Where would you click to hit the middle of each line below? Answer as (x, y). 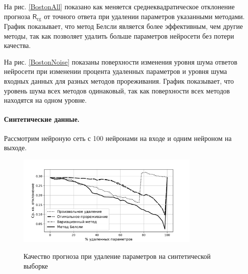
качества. (17, 45)
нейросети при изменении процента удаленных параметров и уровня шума (115, 71)
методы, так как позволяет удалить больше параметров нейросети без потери (119, 35)
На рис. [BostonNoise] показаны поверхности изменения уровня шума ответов (121, 61)
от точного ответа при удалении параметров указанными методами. (144, 16)
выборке (36, 265)
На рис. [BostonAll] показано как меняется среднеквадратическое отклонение (119, 6)
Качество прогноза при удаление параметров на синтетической (117, 256)
